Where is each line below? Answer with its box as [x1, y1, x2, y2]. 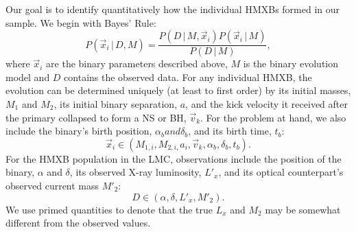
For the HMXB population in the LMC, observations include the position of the [5, 151, 342, 165]
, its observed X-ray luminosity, [69, 165, 202, 179]
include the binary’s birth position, [5, 124, 152, 138]
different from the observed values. [5, 216, 151, 230]
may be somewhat [265, 202, 341, 216]
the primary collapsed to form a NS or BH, [5, 110, 187, 124]
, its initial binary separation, [54, 97, 178, 111]
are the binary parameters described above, [46, 56, 228, 71]
